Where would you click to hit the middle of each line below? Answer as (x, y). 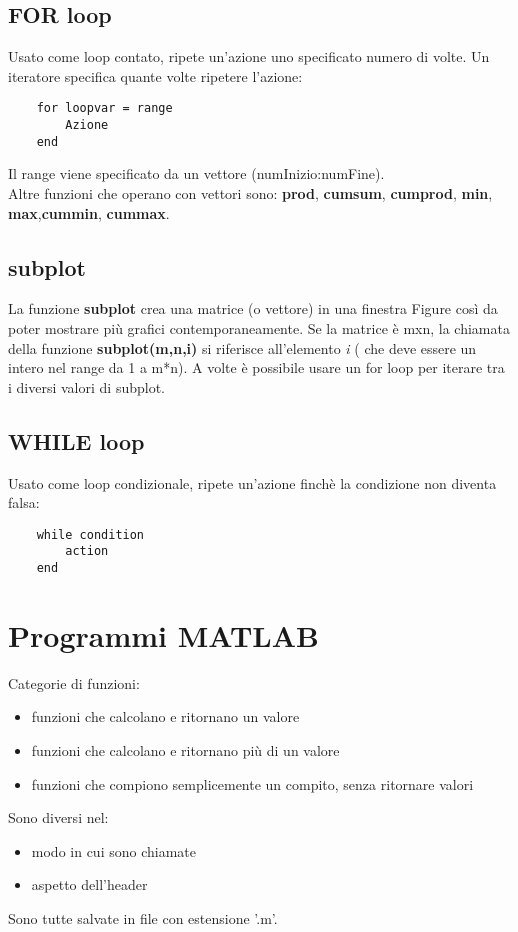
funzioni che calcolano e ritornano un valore (165, 716)
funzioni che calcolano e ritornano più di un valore (185, 749)
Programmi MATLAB (163, 634)
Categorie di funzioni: (74, 682)
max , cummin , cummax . (89, 212)
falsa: (24, 502)
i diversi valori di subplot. (86, 386)
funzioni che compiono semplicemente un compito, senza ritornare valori (252, 783)
